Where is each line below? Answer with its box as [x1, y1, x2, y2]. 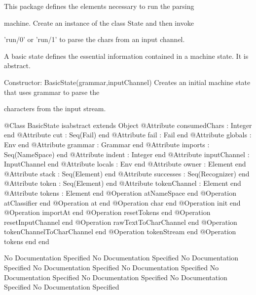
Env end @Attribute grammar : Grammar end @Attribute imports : [4, 139, 210, 149]
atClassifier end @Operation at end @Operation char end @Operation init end [4, 197, 241, 208]
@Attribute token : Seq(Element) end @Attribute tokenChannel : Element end [4, 178, 241, 188]
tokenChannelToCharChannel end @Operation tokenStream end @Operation [4, 226, 236, 237]
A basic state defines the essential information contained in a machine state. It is [4, 50, 249, 61]
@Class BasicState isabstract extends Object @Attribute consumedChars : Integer [4, 120, 252, 130]
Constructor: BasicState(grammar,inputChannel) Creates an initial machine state [4, 77, 251, 87]
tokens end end [4, 236, 49, 246]
